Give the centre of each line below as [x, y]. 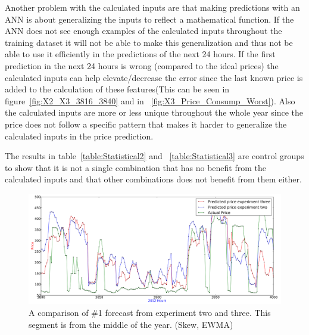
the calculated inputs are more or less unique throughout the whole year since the [154, 112]
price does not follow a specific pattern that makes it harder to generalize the [146, 124]
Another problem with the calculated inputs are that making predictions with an [152, 7]
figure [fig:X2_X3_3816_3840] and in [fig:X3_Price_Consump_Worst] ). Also [150, 100]
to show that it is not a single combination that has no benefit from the [136, 167]
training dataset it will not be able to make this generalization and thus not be [149, 42]
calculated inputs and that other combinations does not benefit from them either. [153, 179]
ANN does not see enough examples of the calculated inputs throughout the [143, 31]
